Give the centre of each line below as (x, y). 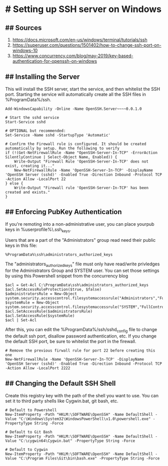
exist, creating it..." (30, 166)
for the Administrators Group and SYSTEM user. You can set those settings (82, 271)
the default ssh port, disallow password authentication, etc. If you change (81, 336)
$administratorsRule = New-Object (41, 294)
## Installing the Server (42, 77)
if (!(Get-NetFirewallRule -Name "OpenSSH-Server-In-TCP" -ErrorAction (81, 152)
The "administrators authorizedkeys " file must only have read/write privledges (82, 265)
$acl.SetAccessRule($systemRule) (40, 316)
